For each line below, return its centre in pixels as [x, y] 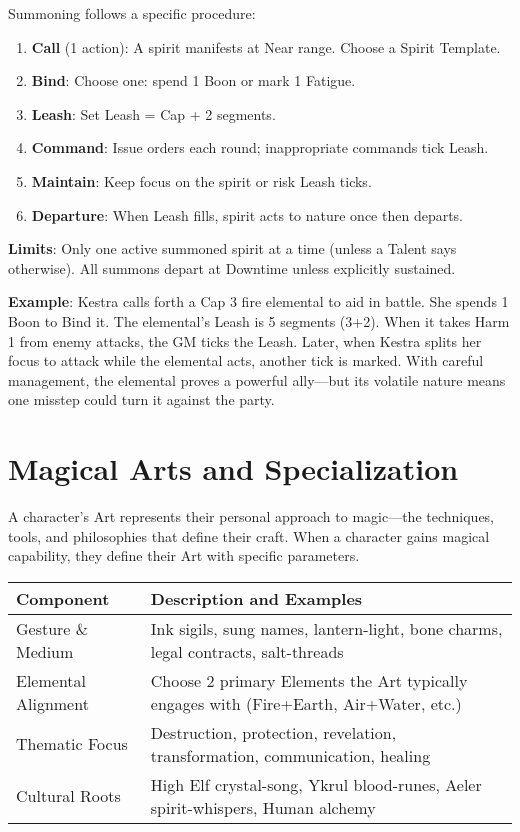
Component [63, 598]
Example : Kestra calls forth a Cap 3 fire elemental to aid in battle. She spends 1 [258, 301]
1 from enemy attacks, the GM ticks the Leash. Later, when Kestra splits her [245, 340]
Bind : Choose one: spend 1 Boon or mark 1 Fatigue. [193, 80]
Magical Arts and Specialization [233, 468]
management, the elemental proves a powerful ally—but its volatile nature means [257, 379]
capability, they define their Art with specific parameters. [184, 555]
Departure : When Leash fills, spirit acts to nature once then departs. [247, 214]
